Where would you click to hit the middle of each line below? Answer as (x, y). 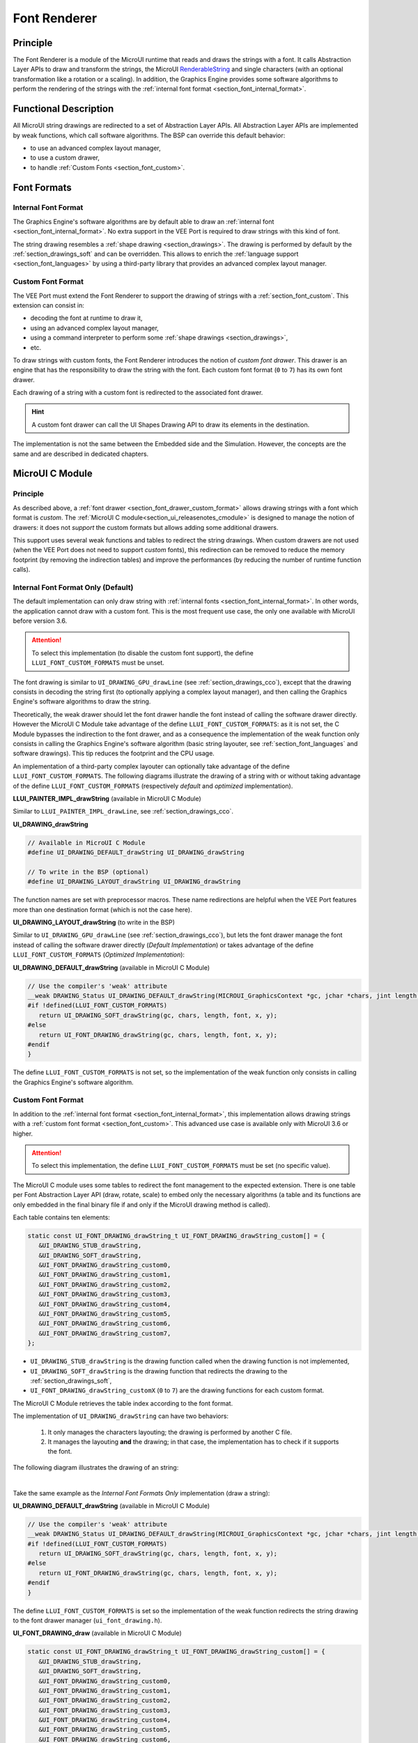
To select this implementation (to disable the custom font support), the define (142, 653)
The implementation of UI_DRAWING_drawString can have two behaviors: (121, 1416)
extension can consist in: (49, 305)
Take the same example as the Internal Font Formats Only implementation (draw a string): (141, 1493)
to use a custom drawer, (65, 158)
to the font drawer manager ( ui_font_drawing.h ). (87, 1620)
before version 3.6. (40, 621)
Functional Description (63, 109)
